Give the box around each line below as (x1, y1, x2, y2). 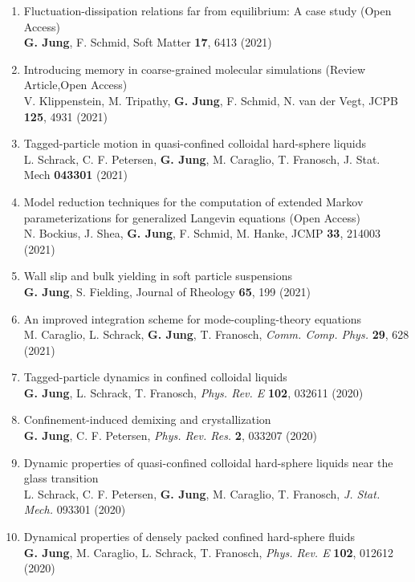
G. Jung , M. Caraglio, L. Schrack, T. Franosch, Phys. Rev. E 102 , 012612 (23, 543, 394, 560)
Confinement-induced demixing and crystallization (23, 411, 271, 428)
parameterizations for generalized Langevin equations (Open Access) (23, 209, 360, 226)
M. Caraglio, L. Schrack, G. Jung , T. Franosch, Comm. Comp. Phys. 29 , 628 (23, 326, 409, 343)
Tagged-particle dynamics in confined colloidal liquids (23, 368, 287, 385)
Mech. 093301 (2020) (23, 501, 126, 518)
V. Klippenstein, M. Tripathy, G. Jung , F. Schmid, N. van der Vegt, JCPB (23, 92, 398, 108)
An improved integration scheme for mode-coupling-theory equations (23, 310, 362, 327)
